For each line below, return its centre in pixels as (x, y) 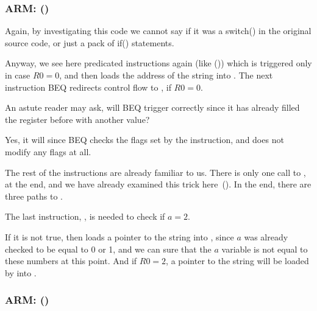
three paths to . (34, 196)
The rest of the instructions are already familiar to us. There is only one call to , (155, 172)
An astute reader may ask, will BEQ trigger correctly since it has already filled (152, 107)
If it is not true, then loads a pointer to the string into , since (119, 236)
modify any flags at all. (48, 151)
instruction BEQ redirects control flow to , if (88, 87)
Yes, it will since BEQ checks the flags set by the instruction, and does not (144, 140)
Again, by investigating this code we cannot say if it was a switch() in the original (158, 31)
